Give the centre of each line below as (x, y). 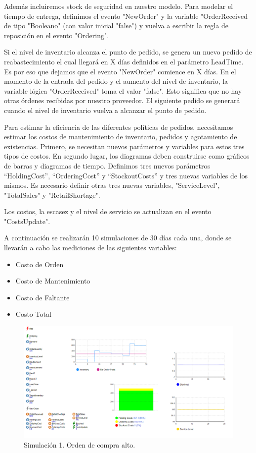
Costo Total (33, 314)
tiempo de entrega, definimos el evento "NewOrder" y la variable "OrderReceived (126, 16)
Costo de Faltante (43, 297)
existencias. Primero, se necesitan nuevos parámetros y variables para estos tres (124, 146)
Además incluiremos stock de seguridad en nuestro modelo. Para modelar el (119, 6)
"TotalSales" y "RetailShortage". (52, 195)
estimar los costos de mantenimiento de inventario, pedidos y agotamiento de (121, 137)
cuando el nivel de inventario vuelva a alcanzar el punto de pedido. (105, 110)
